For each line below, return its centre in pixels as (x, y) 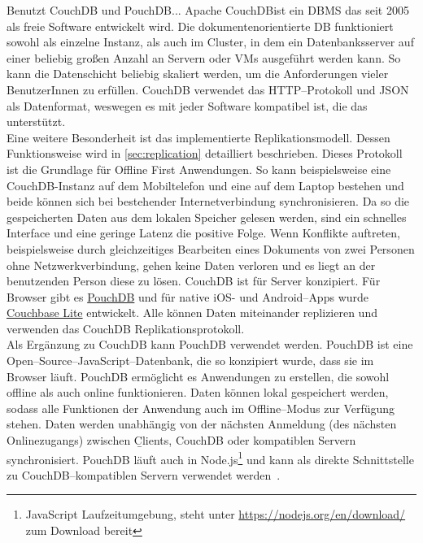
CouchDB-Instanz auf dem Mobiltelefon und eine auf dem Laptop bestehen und (205, 185)
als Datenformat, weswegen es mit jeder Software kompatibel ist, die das (187, 105)
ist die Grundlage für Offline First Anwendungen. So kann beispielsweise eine (199, 169)
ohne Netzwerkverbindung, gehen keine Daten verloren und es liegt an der (191, 265)
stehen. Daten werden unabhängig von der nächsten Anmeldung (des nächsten (202, 424)
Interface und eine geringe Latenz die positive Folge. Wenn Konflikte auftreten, (203, 233)
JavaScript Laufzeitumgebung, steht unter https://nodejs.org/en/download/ (216, 514)
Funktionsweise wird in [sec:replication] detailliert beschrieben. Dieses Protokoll (205, 153)
